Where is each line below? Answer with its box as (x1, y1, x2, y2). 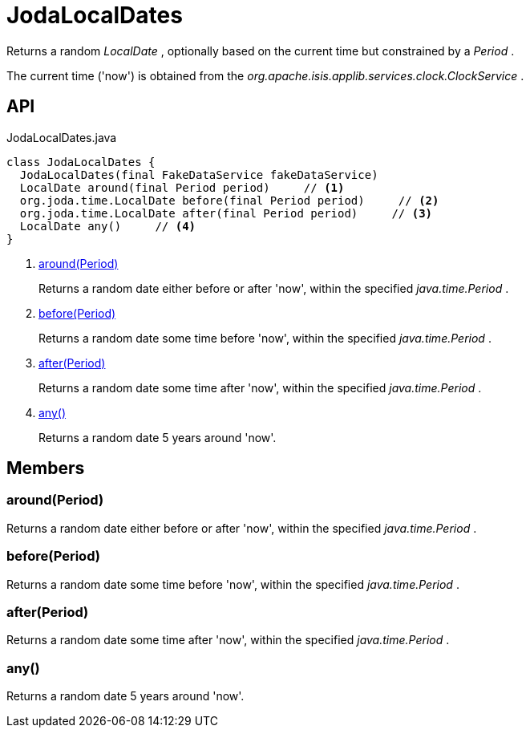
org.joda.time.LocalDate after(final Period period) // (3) (19, 206, 433, 220)
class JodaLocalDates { (6, 155, 156, 168)
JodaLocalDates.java (6, 130, 117, 144)
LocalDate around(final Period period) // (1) (19, 180, 345, 194)
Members (6, 458, 85, 479)
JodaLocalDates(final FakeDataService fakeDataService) (19, 168, 378, 181)
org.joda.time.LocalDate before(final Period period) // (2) (19, 193, 439, 207)
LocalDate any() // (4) (19, 219, 196, 233)
